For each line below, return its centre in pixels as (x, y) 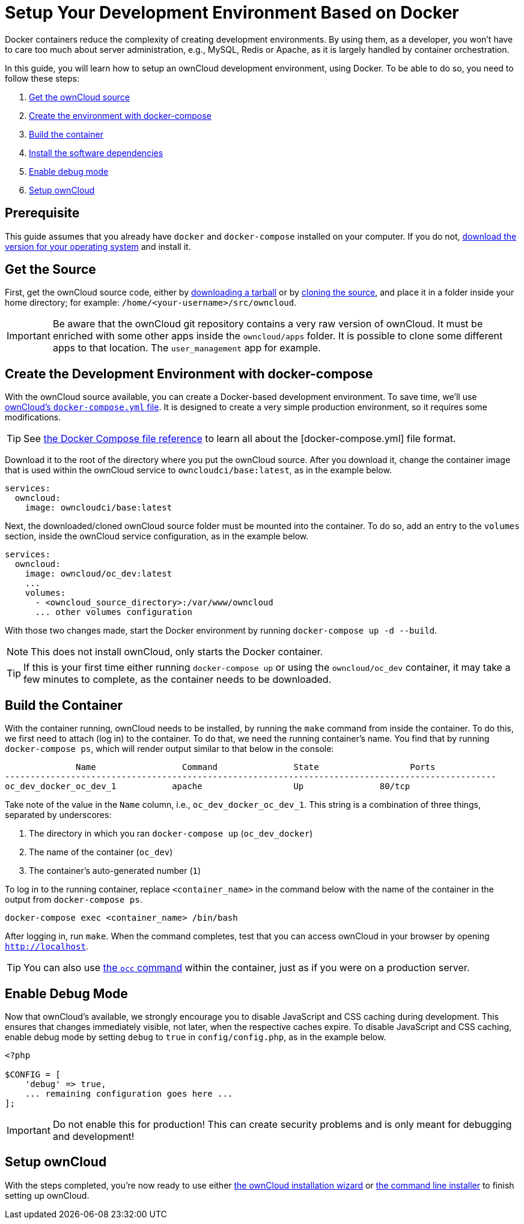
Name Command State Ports (256, 767)
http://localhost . (47, 947)
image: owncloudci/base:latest (99, 508)
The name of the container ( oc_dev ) (101, 852)
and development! (93, 1136)
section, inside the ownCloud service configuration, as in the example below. (157, 536)
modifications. (33, 417)
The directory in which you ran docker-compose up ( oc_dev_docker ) (171, 834)
